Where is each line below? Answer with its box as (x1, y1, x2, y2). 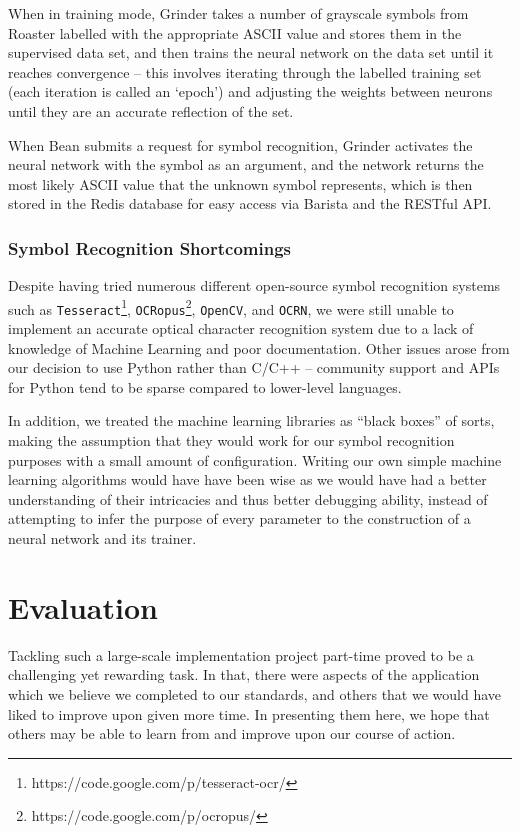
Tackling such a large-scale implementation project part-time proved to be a (8, 644, 474, 665)
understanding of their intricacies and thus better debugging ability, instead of (8, 488, 488, 509)
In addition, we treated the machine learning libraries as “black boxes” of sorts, (8, 410, 495, 431)
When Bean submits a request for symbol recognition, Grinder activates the (8, 134, 473, 155)
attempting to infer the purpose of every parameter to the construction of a (8, 508, 471, 529)
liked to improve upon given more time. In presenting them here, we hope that (8, 703, 490, 724)
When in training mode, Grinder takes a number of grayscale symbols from (8, 3, 469, 23)
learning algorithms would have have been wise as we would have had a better (8, 469, 487, 490)
